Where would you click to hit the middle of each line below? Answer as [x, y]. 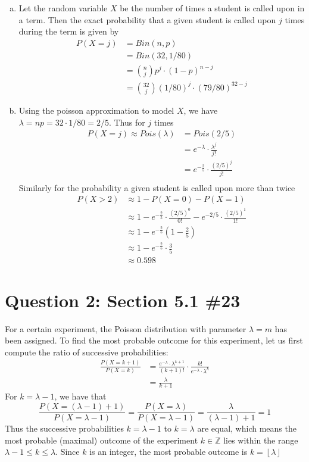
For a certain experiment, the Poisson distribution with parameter [126, 328]
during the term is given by [69, 31]
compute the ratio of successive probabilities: [87, 352]
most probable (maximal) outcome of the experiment [102, 440]
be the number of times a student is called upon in [212, 8]
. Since [68, 452]
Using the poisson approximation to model [96, 110]
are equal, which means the [247, 428]
